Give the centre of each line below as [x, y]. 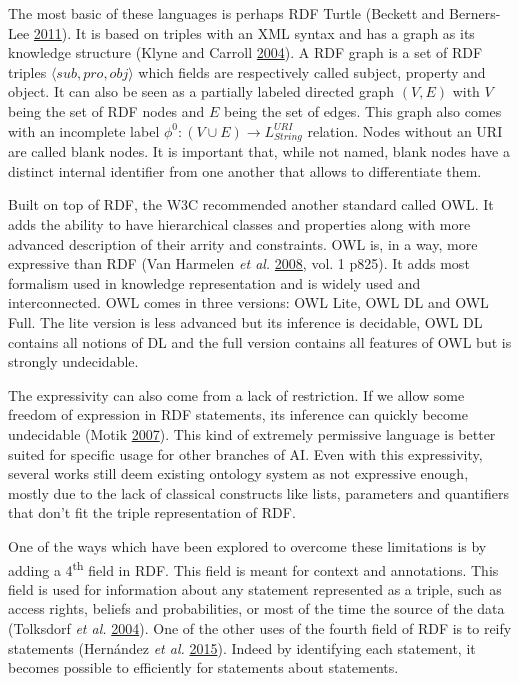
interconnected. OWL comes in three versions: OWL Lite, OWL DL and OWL [248, 302]
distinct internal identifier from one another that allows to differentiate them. [245, 170]
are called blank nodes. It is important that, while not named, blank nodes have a [259, 151]
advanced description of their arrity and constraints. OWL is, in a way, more [243, 243]
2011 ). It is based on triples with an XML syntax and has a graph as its [254, 32]
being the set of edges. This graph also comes [363, 110]
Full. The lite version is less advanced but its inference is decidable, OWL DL [245, 322]
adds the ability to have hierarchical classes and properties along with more [239, 224]
